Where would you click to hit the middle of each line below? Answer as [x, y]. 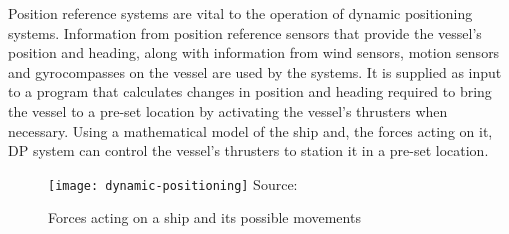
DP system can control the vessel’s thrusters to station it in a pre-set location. [248, 150]
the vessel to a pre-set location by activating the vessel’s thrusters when [228, 110]
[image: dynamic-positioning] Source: [173, 183]
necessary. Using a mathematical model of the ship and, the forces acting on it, [250, 130]
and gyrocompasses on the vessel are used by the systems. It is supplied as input [255, 71]
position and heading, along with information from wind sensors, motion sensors [254, 52]
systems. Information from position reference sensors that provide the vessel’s [245, 32]
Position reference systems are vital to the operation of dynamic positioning [240, 13]
